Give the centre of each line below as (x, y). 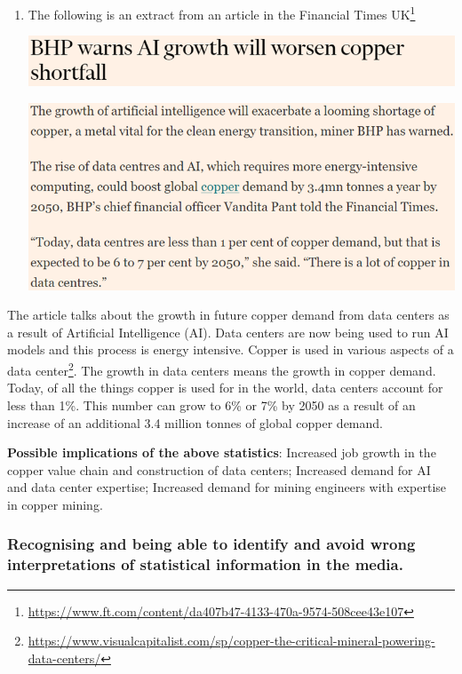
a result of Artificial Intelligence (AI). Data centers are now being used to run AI (228, 332)
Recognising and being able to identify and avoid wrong (211, 544)
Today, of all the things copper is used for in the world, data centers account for (225, 388)
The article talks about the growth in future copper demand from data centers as (228, 315)
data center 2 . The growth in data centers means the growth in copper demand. (222, 369)
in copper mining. (55, 504)
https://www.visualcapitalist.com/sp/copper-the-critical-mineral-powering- (231, 641)
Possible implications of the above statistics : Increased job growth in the (222, 452)
